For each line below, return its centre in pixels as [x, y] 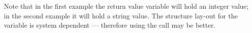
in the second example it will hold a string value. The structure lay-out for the [121, 15]
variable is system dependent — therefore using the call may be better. [110, 25]
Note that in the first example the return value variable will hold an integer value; [126, 6]
